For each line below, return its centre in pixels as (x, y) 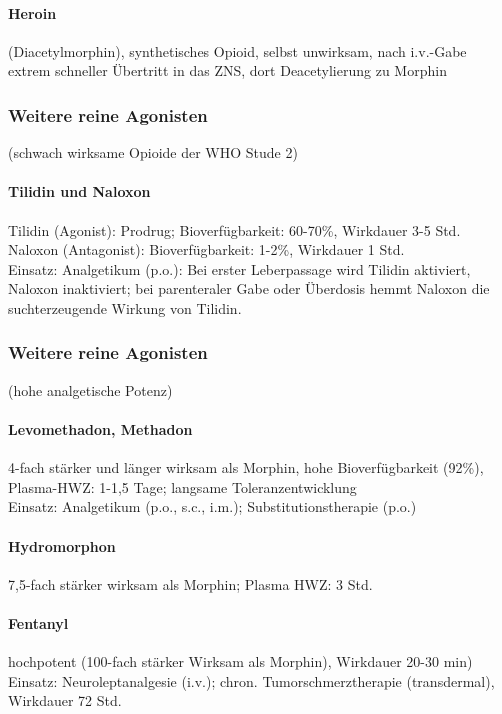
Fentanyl (38, 622)
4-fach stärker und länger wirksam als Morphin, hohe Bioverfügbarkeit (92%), (246, 467)
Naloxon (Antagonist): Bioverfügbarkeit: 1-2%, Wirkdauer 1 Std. (206, 249)
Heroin (32, 12)
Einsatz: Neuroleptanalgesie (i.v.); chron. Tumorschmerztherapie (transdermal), (251, 680)
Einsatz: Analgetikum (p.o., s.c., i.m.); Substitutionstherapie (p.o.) (212, 506)
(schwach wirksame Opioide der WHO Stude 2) (153, 152)
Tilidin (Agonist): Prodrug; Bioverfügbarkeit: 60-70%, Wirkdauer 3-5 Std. (234, 229)
